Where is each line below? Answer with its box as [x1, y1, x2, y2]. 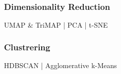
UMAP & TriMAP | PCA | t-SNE [4, 20, 108, 30]
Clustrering [4, 40, 51, 53]
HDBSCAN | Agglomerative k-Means [4, 60, 117, 71]
